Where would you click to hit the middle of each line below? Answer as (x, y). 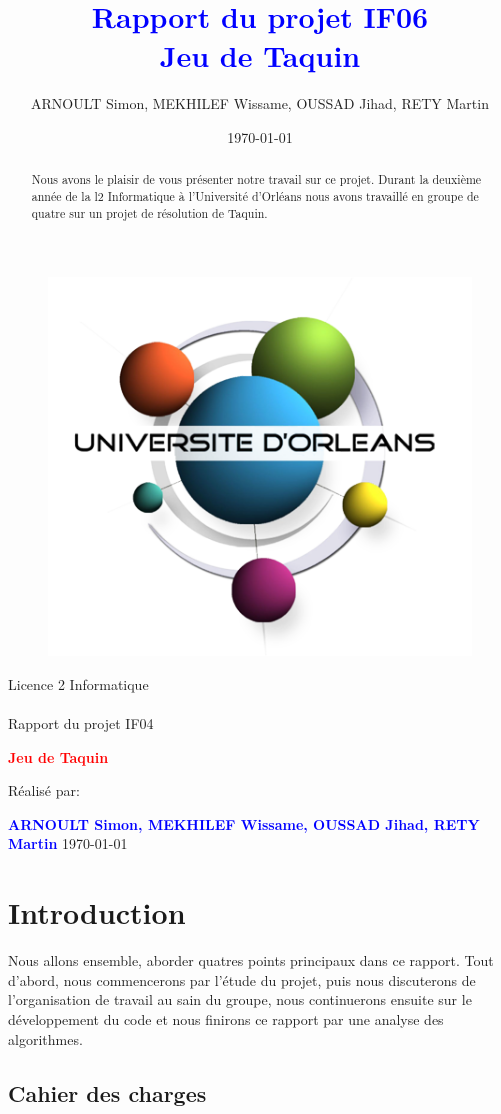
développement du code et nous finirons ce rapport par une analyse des (226, 1018)
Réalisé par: (44, 790)
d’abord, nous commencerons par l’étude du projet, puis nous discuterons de (242, 979)
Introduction (97, 912)
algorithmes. (45, 1038)
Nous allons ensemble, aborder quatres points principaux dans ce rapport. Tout (251, 960)
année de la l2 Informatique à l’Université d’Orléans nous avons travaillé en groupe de (255, 195)
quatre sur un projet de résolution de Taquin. (149, 212)
